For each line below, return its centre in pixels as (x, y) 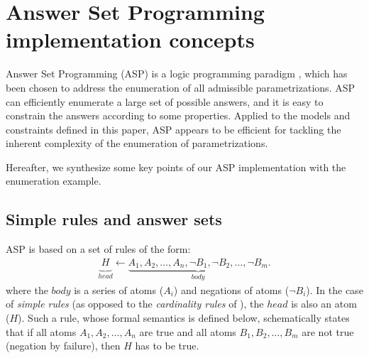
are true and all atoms (188, 331)
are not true (328, 331)
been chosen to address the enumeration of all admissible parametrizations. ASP (180, 87)
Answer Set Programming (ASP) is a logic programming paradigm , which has (177, 74)
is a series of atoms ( (119, 289)
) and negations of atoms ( (231, 289)
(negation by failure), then (63, 346)
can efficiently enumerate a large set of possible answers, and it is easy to (165, 101)
